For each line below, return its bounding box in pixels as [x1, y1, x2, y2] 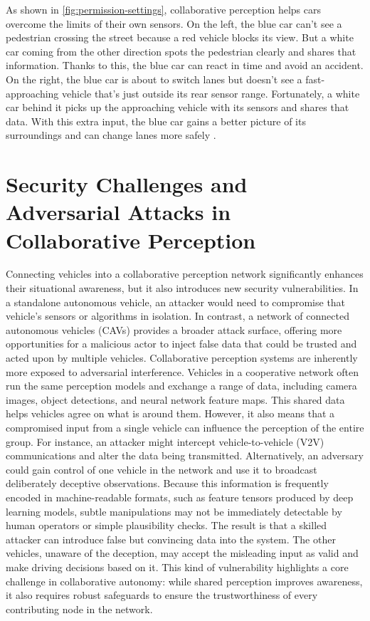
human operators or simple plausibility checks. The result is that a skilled [6, 518, 327, 533]
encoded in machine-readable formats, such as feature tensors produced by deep [6, 489, 354, 504]
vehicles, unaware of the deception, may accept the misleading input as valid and [6, 546, 359, 560]
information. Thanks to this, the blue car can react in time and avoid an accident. [6, 58, 364, 73]
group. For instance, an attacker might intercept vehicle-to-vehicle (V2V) [6, 434, 324, 449]
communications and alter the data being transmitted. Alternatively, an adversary [6, 448, 364, 463]
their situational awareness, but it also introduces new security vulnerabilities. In [6, 281, 359, 296]
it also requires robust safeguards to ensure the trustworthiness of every [6, 588, 318, 602]
